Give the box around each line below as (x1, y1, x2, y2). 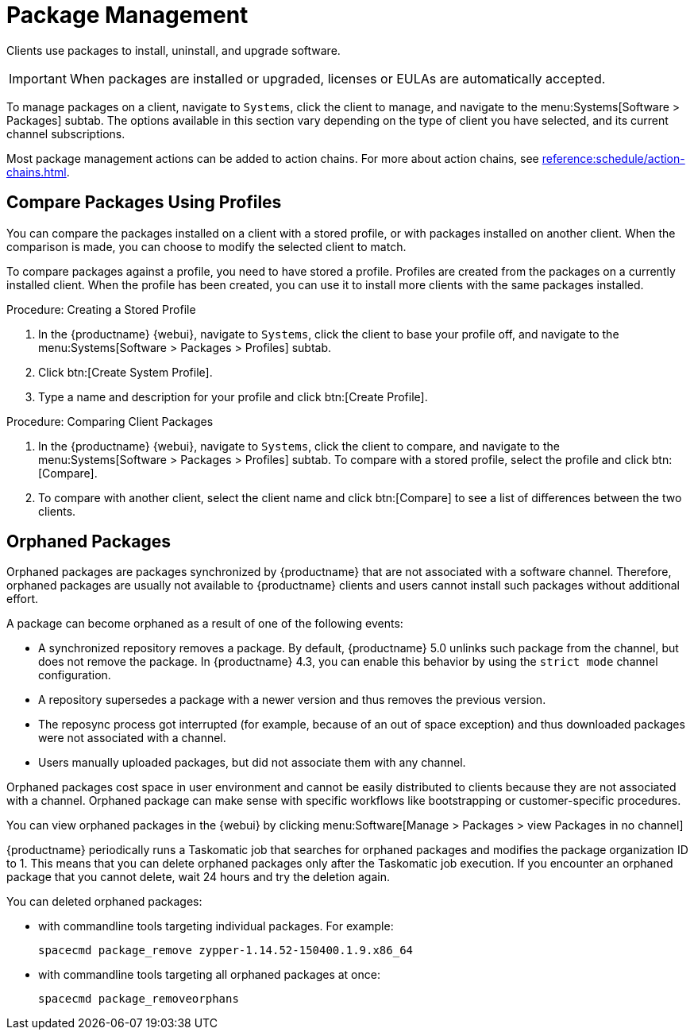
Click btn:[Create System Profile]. (38, 365, 213, 379)
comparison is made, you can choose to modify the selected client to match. (6, 239, 407, 253)
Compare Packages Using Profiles (6, 192, 282, 213)
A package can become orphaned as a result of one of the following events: (6, 617, 403, 631)
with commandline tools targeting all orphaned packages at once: (38, 968, 380, 982)
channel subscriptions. (6, 126, 125, 141)
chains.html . (6, 164, 70, 179)
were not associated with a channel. (38, 731, 226, 745)
